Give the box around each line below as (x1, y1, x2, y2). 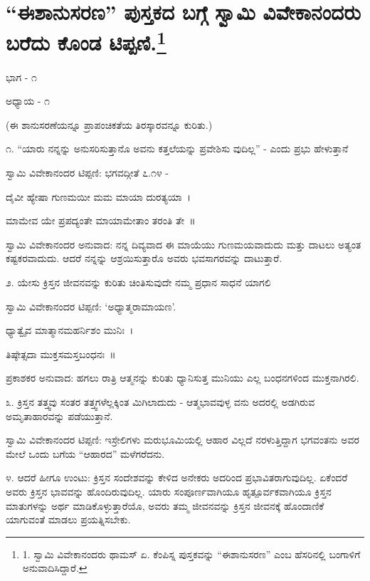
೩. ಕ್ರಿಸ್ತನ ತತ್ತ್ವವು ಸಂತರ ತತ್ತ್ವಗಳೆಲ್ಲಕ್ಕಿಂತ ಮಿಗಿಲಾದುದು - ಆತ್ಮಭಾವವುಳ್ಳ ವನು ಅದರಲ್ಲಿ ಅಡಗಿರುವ (6, 394, 315, 409)
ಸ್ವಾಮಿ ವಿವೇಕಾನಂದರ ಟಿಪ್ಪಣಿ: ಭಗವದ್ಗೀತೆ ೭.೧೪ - (6, 165, 169, 180)
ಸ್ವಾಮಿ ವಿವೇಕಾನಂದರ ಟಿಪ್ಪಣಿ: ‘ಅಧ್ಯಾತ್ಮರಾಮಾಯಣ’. (6, 298, 176, 313)
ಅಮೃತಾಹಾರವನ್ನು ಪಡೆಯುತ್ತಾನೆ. (6, 408, 113, 423)
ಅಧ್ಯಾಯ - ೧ (6, 93, 50, 108)
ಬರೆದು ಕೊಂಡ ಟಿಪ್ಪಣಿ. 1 (6, 25, 166, 57)
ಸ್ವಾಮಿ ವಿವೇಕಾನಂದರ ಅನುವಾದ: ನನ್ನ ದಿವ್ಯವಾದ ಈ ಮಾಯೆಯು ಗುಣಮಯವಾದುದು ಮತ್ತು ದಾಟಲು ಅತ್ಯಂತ (6, 236, 361, 251)
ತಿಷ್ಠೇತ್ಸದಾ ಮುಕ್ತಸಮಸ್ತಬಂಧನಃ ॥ (6, 346, 116, 361)
